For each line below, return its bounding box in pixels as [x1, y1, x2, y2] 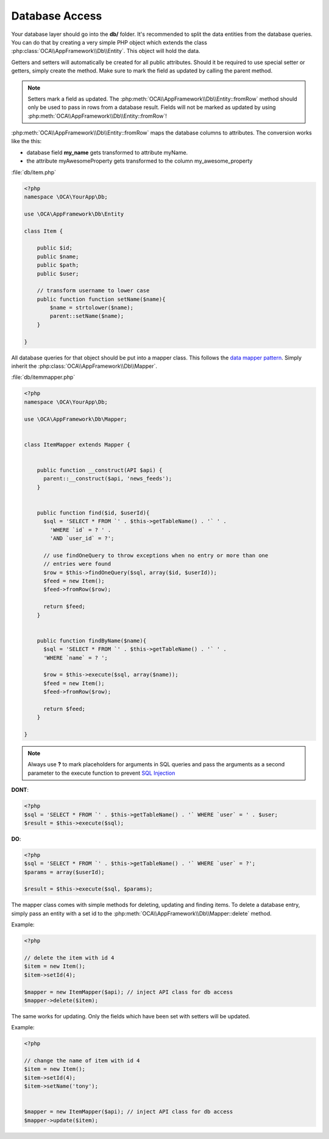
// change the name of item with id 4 [24, 1057, 140, 1064]
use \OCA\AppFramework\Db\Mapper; [24, 415, 127, 423]
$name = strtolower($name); [49, 305, 134, 311]
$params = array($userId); [24, 869, 105, 875]
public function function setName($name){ [37, 295, 166, 303]
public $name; [37, 253, 79, 260]
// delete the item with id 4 [24, 954, 115, 961]
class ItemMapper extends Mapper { [24, 441, 130, 448]
